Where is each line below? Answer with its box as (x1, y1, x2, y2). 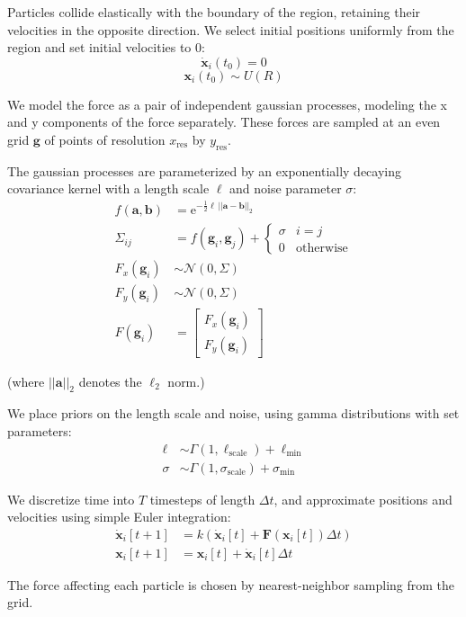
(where (7, 371, 45, 390)
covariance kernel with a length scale (7, 179, 210, 198)
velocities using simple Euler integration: (7, 507, 231, 526)
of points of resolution (44, 130, 166, 148)
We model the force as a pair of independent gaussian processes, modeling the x (7, 94, 448, 113)
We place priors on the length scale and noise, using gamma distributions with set (7, 404, 460, 423)
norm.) (167, 371, 205, 390)
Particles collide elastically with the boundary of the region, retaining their (7, 3, 421, 21)
